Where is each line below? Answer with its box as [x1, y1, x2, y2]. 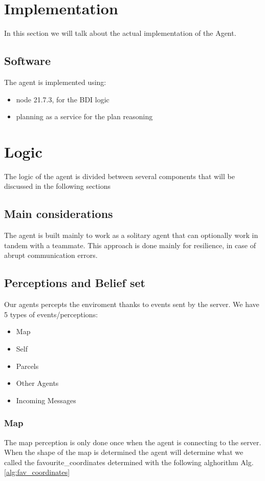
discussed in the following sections [4, 181, 111, 191]
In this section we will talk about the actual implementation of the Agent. [4, 28, 236, 38]
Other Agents [16, 378, 59, 388]
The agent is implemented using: [4, 76, 106, 87]
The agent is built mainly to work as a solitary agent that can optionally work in [4, 230, 258, 240]
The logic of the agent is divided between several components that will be [4, 170, 235, 181]
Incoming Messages [16, 395, 76, 405]
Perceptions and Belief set [4, 275, 145, 291]
